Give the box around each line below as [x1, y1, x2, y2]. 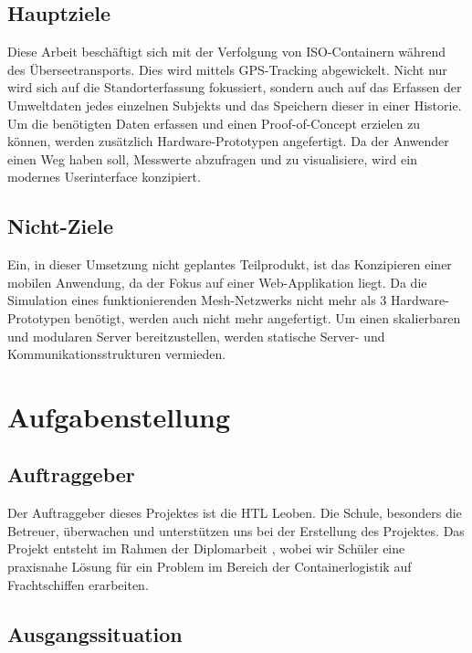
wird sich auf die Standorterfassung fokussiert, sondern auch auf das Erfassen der [7, 78, 462, 97]
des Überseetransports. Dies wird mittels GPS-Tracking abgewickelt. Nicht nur [7, 59, 447, 79]
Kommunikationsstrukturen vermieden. [7, 344, 226, 363]
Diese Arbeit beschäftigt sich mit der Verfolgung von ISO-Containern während [7, 42, 446, 61]
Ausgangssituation [7, 619, 183, 648]
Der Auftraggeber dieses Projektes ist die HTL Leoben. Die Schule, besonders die [7, 503, 462, 522]
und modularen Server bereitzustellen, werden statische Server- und [7, 326, 385, 345]
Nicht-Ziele [7, 212, 114, 240]
